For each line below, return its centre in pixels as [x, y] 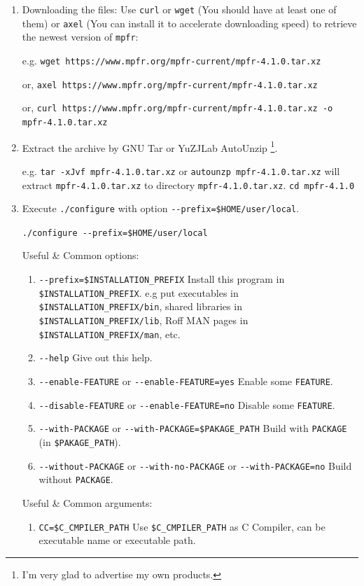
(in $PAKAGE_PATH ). [80, 441]
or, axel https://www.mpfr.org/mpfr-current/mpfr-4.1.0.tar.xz [170, 84]
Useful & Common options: [80, 255]
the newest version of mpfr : [80, 37]
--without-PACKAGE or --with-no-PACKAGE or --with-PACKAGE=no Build [195, 465]
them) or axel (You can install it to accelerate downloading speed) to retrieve [189, 23]
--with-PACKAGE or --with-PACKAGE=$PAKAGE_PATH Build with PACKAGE [193, 428]
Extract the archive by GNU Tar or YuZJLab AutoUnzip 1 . [150, 146]
